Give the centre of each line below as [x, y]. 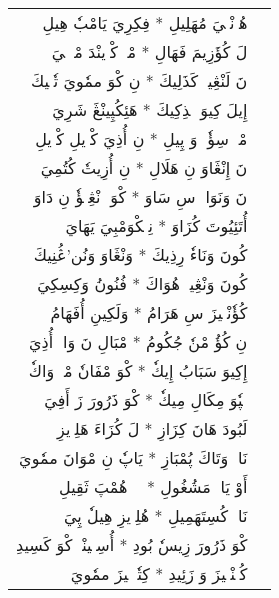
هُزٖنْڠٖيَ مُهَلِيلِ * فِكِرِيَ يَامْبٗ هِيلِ [145, 22]
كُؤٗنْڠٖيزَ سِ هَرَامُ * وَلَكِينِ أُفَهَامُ [149, 312]
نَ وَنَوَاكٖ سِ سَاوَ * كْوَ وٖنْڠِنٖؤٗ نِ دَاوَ [140, 196]
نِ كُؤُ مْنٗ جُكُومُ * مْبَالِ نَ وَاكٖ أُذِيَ [138, 341]
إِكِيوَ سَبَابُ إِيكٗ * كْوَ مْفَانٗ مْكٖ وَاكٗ [138, 370]
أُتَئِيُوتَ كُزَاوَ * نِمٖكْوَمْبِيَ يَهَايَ [156, 225]
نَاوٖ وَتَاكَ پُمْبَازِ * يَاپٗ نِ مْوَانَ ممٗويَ [133, 457]
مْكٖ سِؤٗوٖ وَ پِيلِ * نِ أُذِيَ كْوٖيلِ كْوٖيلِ [141, 138]
